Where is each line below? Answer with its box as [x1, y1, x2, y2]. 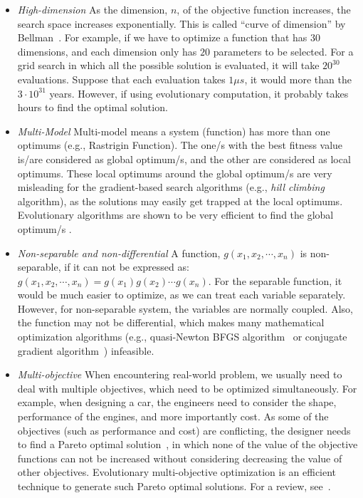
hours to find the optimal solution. [17, 100, 168, 115]
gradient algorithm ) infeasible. [17, 343, 154, 358]
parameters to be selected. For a [213, 43, 354, 58]
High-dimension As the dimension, [17, 2, 168, 16]
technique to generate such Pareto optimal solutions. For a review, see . [17, 479, 331, 493]
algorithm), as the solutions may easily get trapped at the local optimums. [17, 193, 343, 208]
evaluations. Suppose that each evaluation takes [17, 71, 226, 86]
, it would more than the [244, 71, 352, 86]
